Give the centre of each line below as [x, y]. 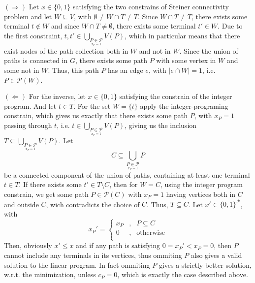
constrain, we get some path [46, 194]
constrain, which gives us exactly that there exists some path [96, 115]
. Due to [230, 26]
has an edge [126, 70]
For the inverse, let [57, 96]
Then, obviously [28, 245]
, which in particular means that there [182, 35]
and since [65, 26]
